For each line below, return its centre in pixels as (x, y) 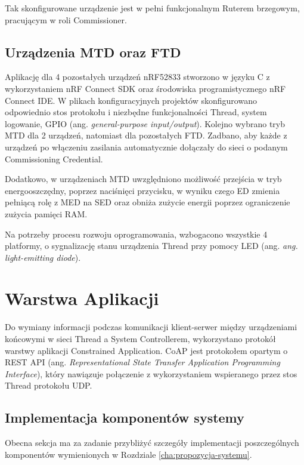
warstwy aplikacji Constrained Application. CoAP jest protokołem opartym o (146, 350)
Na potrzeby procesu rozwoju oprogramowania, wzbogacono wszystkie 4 (136, 234)
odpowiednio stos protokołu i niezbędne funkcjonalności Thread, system (136, 112)
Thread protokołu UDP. (49, 385)
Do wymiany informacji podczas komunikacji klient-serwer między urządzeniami (151, 327)
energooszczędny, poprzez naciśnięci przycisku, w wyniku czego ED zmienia (142, 190)
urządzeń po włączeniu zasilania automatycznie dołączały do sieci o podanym (146, 147)
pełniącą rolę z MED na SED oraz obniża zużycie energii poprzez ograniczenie (148, 202)
